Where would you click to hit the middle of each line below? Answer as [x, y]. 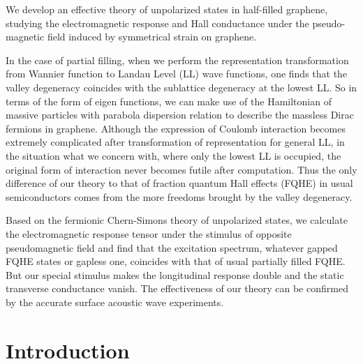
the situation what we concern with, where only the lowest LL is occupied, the [173, 155]
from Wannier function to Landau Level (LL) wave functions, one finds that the [177, 74]
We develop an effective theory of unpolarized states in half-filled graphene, [167, 9]
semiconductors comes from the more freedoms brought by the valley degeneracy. [179, 196]
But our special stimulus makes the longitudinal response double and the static [175, 274]
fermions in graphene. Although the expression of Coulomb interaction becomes [176, 128]
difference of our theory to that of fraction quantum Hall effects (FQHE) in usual [179, 183]
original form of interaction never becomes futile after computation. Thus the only [181, 169]
